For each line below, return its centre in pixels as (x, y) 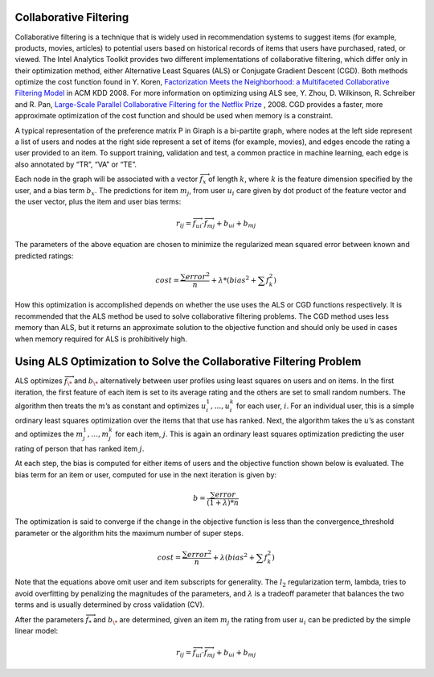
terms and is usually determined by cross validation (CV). (110, 605)
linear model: (37, 631)
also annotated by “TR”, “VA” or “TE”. (76, 164)
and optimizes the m (49, 434)
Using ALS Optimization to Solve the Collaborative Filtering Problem (188, 362)
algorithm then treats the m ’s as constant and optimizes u (111, 406)
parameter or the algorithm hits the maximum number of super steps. (129, 533)
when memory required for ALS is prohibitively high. (101, 339)
